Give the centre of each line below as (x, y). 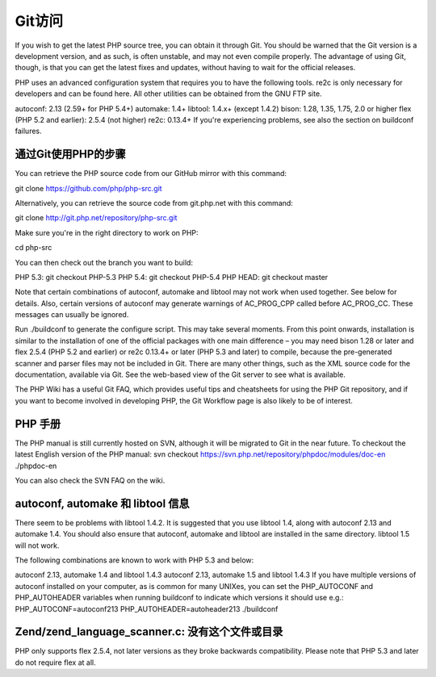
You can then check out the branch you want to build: (104, 262)
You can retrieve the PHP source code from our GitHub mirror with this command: (151, 173)
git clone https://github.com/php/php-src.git (88, 188)
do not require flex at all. (55, 662)
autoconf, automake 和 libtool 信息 (102, 503)
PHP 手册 (38, 424)
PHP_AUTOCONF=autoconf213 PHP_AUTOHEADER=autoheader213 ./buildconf (147, 608)
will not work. (37, 545)
